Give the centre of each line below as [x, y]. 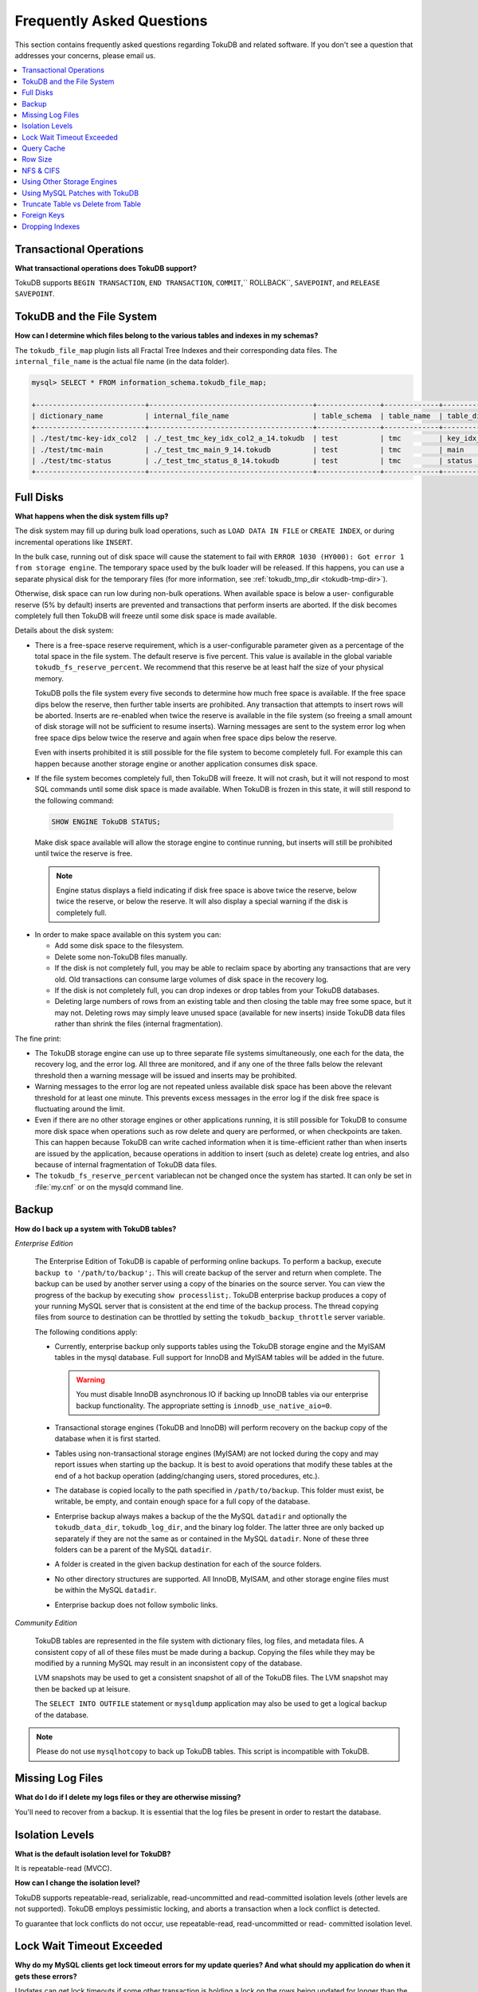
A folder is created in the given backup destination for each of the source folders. [188, 1564]
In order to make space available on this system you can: [128, 935]
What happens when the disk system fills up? [92, 516]
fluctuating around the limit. [80, 1108]
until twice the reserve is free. [84, 853]
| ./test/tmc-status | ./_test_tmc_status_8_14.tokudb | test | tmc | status [252, 461]
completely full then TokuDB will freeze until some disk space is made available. [146, 616]
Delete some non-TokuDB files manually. [121, 957]
